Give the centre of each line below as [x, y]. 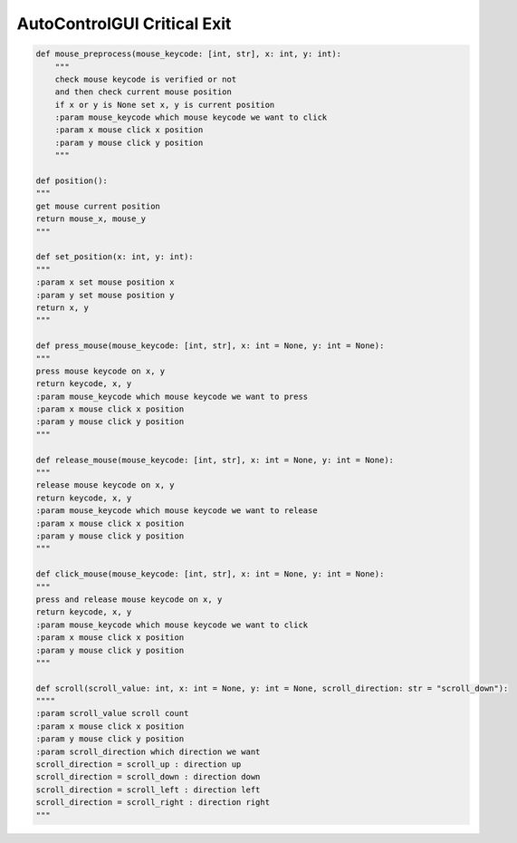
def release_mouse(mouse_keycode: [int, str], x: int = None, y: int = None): [215, 460]
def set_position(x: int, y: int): [115, 257]
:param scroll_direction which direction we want [148, 751]
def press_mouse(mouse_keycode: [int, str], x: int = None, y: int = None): [210, 346]
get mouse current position [98, 206]
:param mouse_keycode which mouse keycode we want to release [177, 511]
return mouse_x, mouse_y [91, 219]
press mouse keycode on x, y [101, 371]
